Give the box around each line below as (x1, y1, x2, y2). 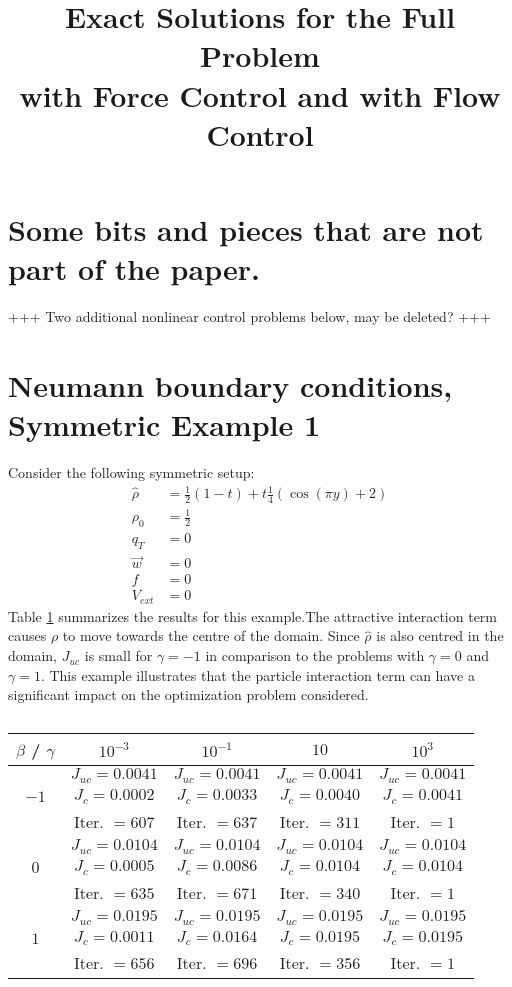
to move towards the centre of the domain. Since (62, 625, 360, 646)
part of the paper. (8, 248, 260, 289)
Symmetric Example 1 (8, 404, 321, 445)
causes (8, 625, 47, 646)
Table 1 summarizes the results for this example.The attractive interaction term (8, 605, 498, 626)
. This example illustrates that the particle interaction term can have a (40, 664, 475, 685)
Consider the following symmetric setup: (8, 461, 255, 482)
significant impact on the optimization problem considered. (8, 684, 369, 705)
